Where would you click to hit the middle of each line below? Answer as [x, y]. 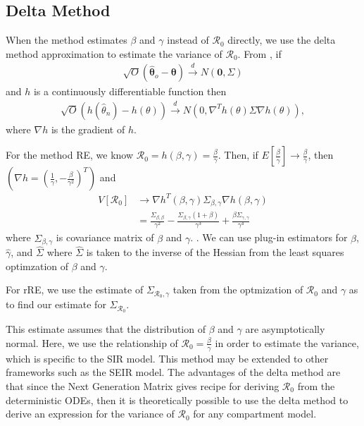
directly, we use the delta [282, 40]
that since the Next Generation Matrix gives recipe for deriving [143, 385]
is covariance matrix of [105, 237]
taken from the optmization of [238, 290]
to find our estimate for [56, 304]
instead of [188, 40]
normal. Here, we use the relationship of [92, 342]
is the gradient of [88, 129]
